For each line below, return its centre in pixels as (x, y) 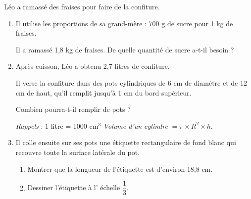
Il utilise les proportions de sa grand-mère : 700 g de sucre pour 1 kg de (124, 23)
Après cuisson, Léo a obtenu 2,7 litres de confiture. (93, 66)
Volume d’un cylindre (135, 125)
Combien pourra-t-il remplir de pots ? (73, 109)
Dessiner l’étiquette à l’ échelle (74, 187)
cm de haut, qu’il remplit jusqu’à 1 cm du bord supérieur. (103, 92)
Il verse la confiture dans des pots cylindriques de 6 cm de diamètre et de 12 (131, 82)
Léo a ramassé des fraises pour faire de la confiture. (82, 6)
